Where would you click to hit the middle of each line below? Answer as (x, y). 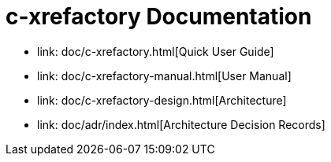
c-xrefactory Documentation (159, 17)
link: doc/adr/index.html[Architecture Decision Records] (181, 124)
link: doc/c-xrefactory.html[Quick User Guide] (156, 51)
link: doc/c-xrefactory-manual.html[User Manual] (164, 75)
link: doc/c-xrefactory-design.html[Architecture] (162, 100)
